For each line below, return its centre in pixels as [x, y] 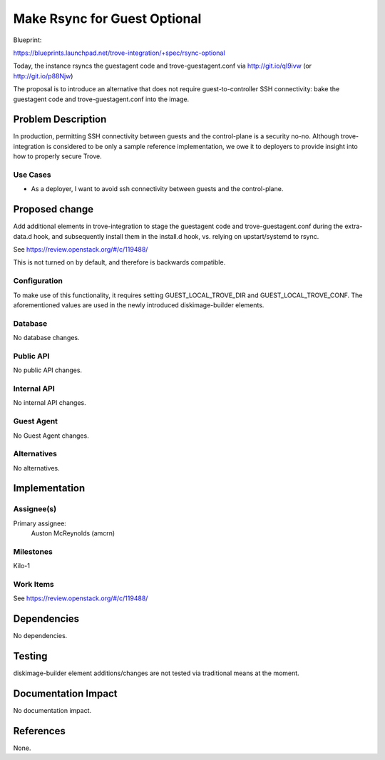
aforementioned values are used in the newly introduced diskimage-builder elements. [139, 305]
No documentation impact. [52, 711]
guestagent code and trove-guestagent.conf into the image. [101, 99]
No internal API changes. [50, 403]
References [39, 731]
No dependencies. [40, 636]
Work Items [34, 585]
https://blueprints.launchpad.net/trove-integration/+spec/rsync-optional [119, 53]
